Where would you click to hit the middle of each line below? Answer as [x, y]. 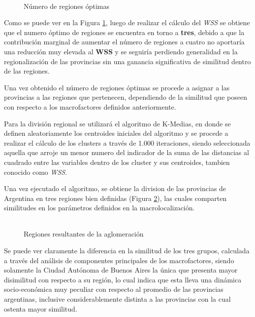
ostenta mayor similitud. [41, 308]
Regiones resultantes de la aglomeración [84, 234]
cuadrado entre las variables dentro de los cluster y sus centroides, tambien [117, 162]
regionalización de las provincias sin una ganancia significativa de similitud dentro [127, 61]
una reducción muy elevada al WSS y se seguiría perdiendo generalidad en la [121, 51]
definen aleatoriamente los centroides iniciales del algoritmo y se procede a [116, 133]
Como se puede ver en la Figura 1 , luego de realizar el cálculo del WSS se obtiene [127, 22]
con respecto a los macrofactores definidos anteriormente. [90, 106]
